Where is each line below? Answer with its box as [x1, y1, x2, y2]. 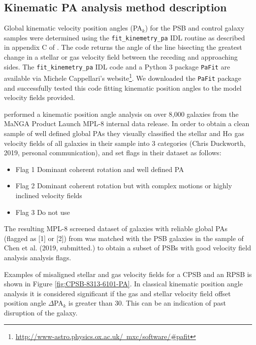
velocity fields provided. [4, 92, 75, 103]
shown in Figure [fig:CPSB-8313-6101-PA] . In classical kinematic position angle [4, 278, 243, 289]
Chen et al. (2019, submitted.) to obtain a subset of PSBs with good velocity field [4, 242, 251, 253]
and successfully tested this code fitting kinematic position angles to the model [4, 82, 242, 93]
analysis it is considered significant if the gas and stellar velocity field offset [4, 288, 231, 298]
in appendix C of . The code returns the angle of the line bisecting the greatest [4, 42, 242, 52]
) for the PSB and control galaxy [145, 23, 245, 33]
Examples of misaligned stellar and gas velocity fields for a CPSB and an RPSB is [4, 269, 252, 279]
